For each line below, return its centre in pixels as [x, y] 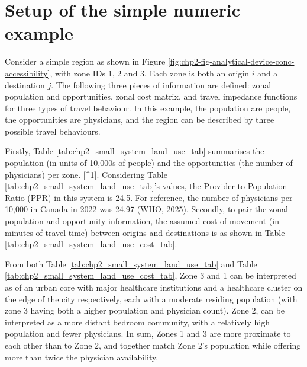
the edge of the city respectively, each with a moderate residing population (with [151, 299]
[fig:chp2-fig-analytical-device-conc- [231, 61]
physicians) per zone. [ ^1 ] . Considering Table [86, 174]
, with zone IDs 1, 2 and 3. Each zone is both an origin [149, 73]
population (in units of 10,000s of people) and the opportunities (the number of [149, 163]
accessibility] [28, 73]
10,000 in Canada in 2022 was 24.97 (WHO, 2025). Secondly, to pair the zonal [146, 209]
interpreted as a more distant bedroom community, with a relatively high [137, 322]
